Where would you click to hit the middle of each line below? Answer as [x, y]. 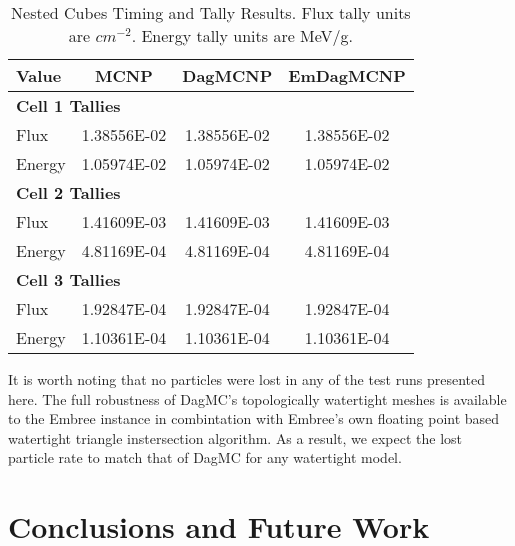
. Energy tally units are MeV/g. [242, 35]
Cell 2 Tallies [68, 192]
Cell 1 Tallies [68, 105]
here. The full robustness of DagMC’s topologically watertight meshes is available [257, 398]
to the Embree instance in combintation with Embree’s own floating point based [254, 418]
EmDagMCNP [347, 75]
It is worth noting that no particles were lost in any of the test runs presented [247, 379]
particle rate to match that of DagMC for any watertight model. [205, 457]
